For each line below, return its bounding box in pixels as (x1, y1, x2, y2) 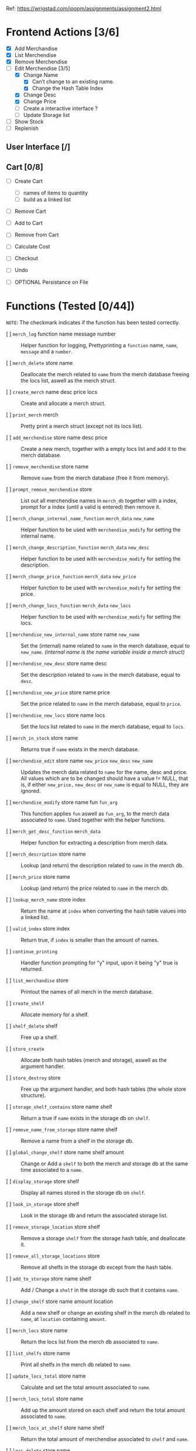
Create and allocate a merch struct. (20, 400, 106, 407)
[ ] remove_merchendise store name (6, 463, 89, 470)
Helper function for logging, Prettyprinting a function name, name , (20, 341, 178, 348)
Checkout (14, 255, 39, 262)
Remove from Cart (14, 232, 59, 239)
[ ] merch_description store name (6, 850, 86, 857)
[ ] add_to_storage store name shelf (6, 1275, 92, 1282)
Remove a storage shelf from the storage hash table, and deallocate (20, 1234, 185, 1242)
